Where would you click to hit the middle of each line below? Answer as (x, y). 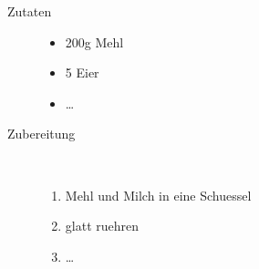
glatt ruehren (102, 226)
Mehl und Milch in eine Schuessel (158, 195)
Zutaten (30, 11)
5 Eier (82, 72)
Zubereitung (41, 134)
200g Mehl (94, 41)
